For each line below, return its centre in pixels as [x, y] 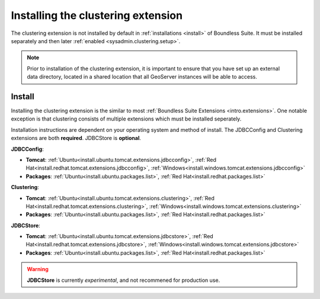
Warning [38, 269]
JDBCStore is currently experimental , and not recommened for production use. [124, 280]
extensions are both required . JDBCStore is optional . [76, 138]
